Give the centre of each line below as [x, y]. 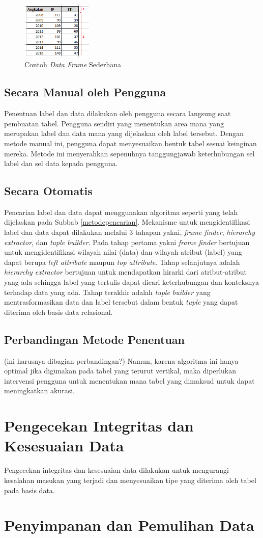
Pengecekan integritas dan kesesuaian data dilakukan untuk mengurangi [116, 470]
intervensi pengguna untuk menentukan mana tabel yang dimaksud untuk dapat [129, 380]
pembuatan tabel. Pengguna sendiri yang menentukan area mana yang [114, 123]
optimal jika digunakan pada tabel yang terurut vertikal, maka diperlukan [120, 371]
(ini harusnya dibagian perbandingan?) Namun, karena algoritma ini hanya [121, 360]
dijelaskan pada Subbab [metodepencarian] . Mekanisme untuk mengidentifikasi [127, 222]
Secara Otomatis [48, 191]
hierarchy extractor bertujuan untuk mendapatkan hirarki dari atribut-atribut [125, 272]
